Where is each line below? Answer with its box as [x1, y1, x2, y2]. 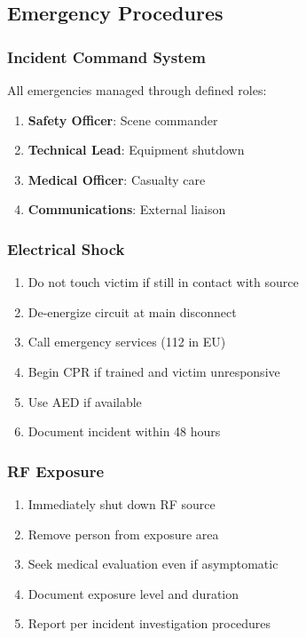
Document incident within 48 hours [27, 422, 221, 441]
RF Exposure [7, 459, 105, 482]
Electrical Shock [7, 237, 125, 259]
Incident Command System [7, 45, 206, 68]
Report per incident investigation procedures [27, 614, 271, 633]
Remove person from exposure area [27, 524, 219, 543]
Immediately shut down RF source [27, 494, 216, 513]
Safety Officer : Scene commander [27, 110, 218, 129]
